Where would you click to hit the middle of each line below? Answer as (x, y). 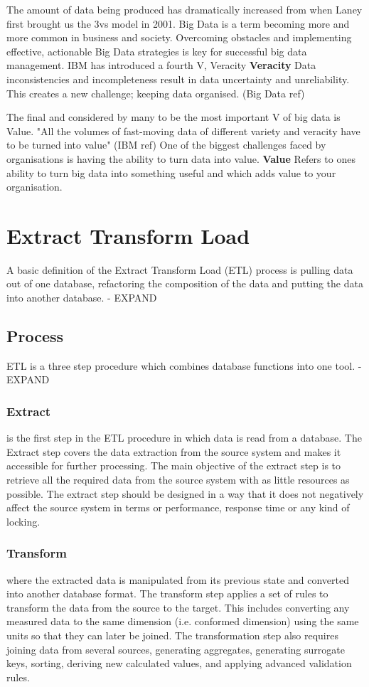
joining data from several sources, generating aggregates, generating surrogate (176, 649)
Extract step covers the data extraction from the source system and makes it (174, 451)
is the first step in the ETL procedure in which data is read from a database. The (184, 438)
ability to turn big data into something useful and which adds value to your (171, 172)
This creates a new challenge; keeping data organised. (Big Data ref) (156, 93)
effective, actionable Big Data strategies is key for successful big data (157, 51)
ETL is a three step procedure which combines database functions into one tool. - (184, 365)
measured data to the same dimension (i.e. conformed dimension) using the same (183, 621)
